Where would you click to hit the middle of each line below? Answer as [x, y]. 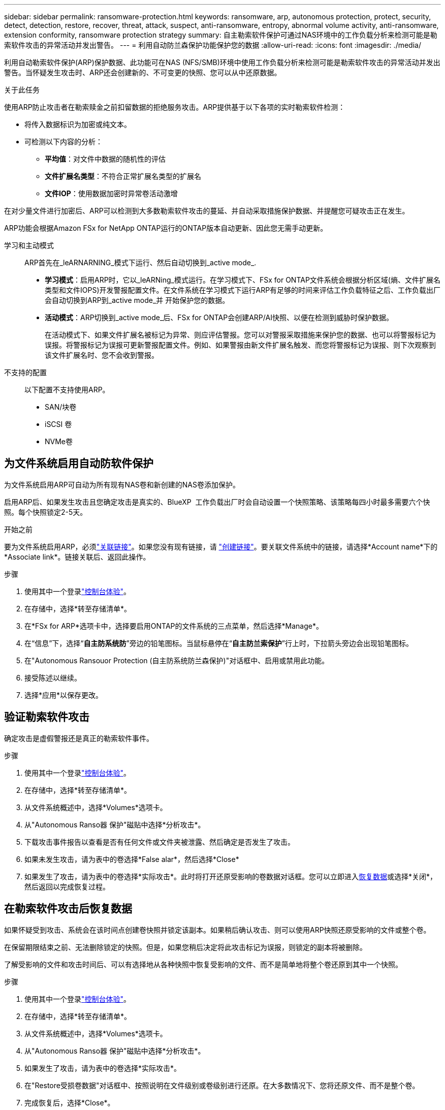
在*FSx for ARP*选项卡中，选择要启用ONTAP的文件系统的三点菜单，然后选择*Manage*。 [174, 626]
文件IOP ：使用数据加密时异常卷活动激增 [111, 193]
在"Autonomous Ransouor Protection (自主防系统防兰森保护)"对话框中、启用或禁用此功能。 [177, 660]
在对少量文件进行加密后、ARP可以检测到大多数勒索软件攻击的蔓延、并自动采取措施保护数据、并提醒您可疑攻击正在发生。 [207, 211]
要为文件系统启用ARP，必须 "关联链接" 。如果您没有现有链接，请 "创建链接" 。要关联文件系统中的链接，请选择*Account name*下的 [221, 546]
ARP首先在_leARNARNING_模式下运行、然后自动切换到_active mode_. [140, 263]
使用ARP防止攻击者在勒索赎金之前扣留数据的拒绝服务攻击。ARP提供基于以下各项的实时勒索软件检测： [175, 107]
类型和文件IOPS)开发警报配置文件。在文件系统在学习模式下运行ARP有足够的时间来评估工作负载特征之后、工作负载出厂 [243, 290]
